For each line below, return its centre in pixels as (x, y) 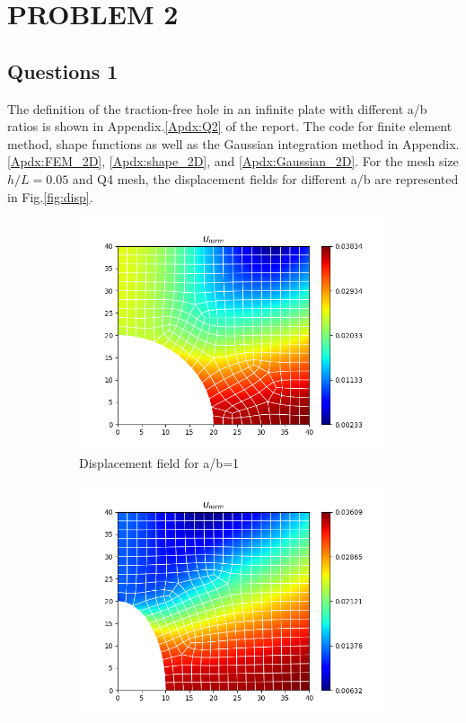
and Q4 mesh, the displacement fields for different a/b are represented (265, 178)
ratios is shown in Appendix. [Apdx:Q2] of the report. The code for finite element (230, 126)
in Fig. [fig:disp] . (50, 196)
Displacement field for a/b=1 (159, 462)
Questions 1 (63, 71)
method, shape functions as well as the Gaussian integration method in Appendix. (233, 143)
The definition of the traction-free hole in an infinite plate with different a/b (217, 108)
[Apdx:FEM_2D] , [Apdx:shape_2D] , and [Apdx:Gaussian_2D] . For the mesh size (233, 161)
